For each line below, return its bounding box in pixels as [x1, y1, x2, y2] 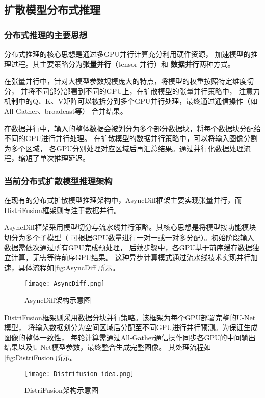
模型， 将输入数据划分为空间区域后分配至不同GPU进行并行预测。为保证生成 [4, 322, 258, 333]
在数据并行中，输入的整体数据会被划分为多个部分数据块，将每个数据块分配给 [4, 123, 261, 133]
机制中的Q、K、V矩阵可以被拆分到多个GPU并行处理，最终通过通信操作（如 [4, 96, 258, 106]
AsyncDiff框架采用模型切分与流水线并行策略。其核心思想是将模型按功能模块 [4, 222, 256, 232]
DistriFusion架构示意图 [24, 385, 98, 395]
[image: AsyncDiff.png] [24, 280, 105, 288]
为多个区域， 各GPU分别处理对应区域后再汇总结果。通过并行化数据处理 [4, 143, 244, 153]
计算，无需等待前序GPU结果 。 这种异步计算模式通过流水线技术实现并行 [11, 252, 251, 263]
